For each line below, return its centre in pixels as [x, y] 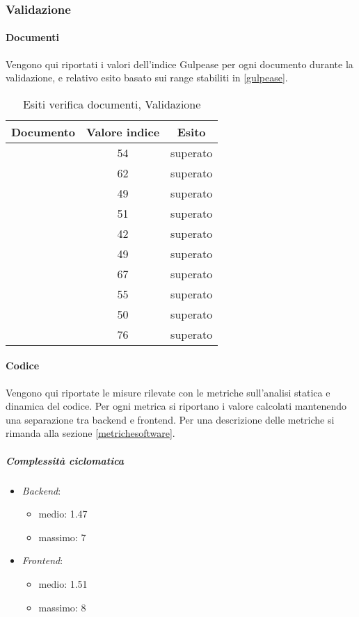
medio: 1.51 [63, 583]
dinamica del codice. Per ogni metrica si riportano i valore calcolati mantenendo [176, 406]
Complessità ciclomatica [65, 460]
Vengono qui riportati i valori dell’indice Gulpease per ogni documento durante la [179, 64]
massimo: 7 [62, 537]
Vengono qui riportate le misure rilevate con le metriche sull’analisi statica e [168, 392]
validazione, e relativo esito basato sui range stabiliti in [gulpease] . [147, 78]
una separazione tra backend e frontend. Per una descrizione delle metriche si [170, 419]
